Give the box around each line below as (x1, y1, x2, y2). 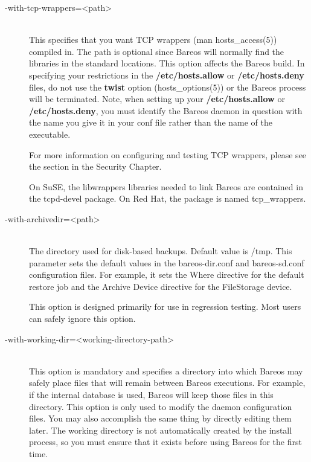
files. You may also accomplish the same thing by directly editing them (29, 412, 292, 425)
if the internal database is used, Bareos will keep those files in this (29, 388, 274, 401)
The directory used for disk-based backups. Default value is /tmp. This (29, 245, 292, 257)
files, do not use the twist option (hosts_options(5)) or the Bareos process (29, 80, 306, 93)
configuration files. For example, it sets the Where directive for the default (29, 268, 304, 281)
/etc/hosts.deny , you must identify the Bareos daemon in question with (29, 104, 303, 117)
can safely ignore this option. (29, 312, 136, 325)
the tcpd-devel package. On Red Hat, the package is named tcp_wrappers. (29, 192, 306, 205)
